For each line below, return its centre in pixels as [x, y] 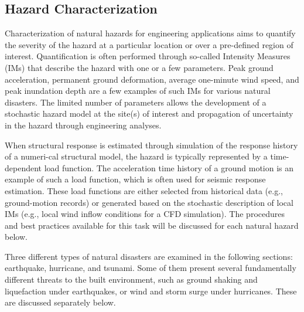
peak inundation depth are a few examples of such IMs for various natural [138, 91]
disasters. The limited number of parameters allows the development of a [136, 102]
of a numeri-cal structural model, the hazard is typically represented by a [136, 156]
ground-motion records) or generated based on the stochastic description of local [149, 202]
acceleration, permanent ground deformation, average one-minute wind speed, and [152, 79]
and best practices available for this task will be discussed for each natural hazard [152, 225]
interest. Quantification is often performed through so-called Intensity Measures [148, 56]
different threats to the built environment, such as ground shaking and [131, 279]
